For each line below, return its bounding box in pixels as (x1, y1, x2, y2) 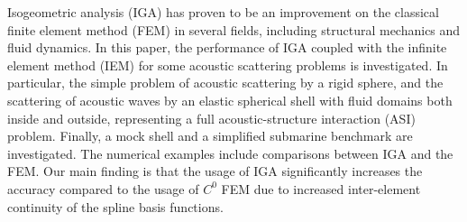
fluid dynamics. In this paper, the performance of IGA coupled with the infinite (7, 38, 447, 57)
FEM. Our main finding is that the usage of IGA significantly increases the (7, 162, 423, 180)
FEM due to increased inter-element (221, 179, 421, 198)
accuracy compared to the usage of (7, 179, 199, 198)
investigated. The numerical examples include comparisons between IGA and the (7, 143, 453, 162)
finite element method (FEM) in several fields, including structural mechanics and (7, 20, 461, 39)
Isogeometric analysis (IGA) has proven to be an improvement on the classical (7, 3, 439, 21)
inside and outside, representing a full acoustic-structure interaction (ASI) (7, 108, 416, 127)
